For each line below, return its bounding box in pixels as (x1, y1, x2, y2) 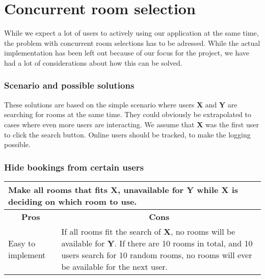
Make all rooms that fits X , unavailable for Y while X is (8, 183, 238, 196)
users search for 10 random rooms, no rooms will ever (61, 248, 252, 261)
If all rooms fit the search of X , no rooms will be (61, 225, 235, 237)
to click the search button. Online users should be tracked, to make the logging (4, 129, 251, 139)
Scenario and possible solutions (4, 79, 135, 92)
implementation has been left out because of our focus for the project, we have (4, 47, 249, 58)
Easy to (8, 237, 36, 249)
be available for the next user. (61, 260, 168, 272)
